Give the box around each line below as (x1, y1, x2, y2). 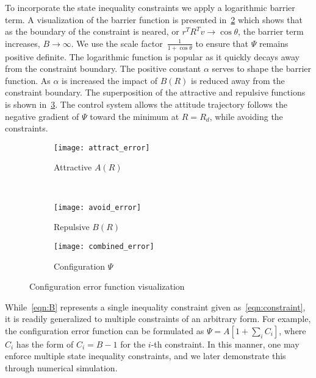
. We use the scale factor (71, 37, 163, 49)
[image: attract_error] (54, 143, 150, 152)
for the (120, 337, 146, 350)
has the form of (16, 337, 74, 350)
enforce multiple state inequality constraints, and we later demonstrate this (5, 349, 286, 362)
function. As (5, 74, 51, 86)
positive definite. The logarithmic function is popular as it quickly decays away (5, 50, 300, 63)
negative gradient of (5, 110, 79, 122)
